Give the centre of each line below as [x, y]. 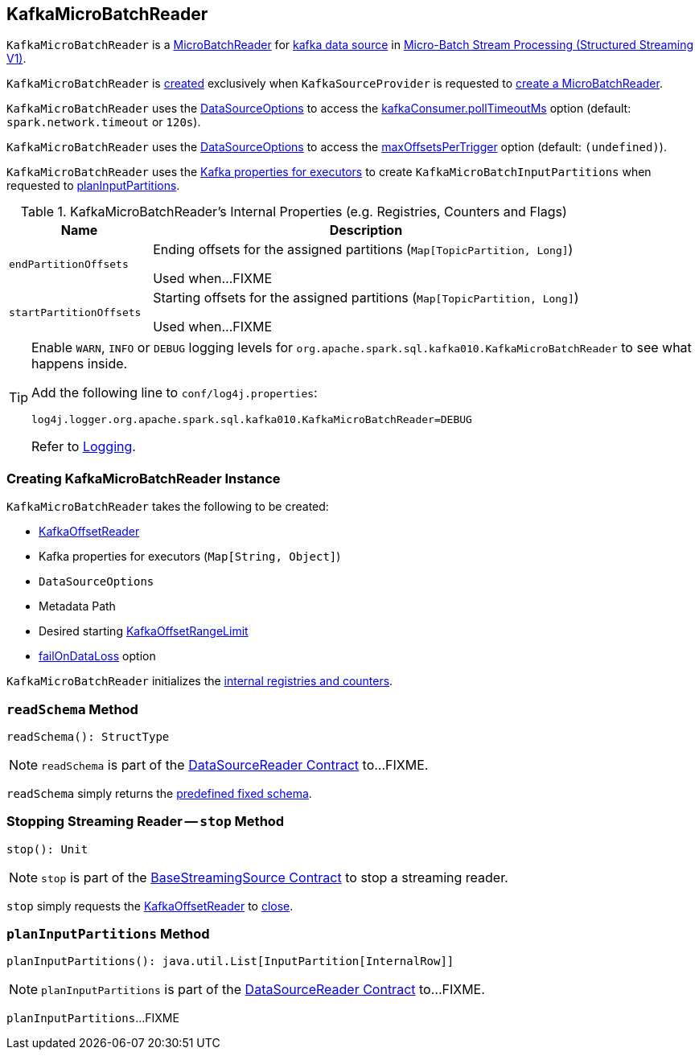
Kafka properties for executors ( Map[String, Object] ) [190, 557]
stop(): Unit [47, 849]
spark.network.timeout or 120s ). [104, 122]
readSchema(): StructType [88, 736]
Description [366, 230]
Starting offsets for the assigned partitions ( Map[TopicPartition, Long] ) [366, 298]
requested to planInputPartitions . [93, 186]
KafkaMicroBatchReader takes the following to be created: [168, 507]
